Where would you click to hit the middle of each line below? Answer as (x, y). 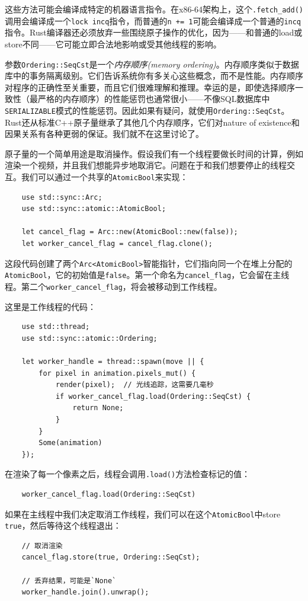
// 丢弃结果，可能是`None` (69, 581)
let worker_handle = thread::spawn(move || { (113, 361)
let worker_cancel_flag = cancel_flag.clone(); (117, 244)
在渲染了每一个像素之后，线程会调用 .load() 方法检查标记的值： (128, 474)
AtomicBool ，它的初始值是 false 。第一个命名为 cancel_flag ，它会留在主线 (147, 275)
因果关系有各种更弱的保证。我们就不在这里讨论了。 (104, 134)
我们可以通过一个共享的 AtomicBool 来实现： (105, 176)
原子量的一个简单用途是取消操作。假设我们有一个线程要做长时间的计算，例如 (154, 153)
